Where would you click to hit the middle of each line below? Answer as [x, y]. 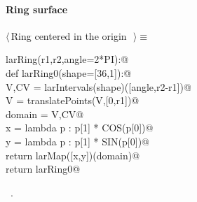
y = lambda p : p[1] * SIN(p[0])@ [77, 141]
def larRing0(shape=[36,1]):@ [69, 72]
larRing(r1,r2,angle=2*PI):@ [67, 59]
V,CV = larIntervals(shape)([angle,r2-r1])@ [98, 86]
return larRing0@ [43, 169]
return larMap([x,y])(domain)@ [73, 155]
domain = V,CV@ [45, 114]
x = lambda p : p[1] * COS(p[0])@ [80, 128]
